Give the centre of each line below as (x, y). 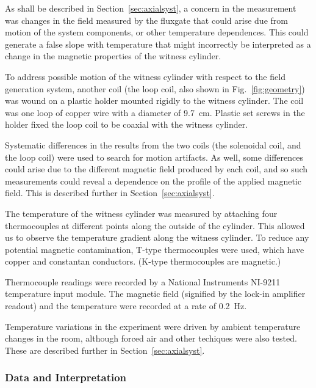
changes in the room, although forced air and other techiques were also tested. (151, 338)
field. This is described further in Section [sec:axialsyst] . (110, 193)
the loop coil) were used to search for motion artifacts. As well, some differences (154, 157)
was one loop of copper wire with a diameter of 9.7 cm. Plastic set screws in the (155, 112)
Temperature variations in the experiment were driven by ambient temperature (153, 326)
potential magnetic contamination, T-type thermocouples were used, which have (155, 249)
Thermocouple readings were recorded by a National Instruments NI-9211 (143, 281)
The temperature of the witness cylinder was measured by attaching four (141, 213)
